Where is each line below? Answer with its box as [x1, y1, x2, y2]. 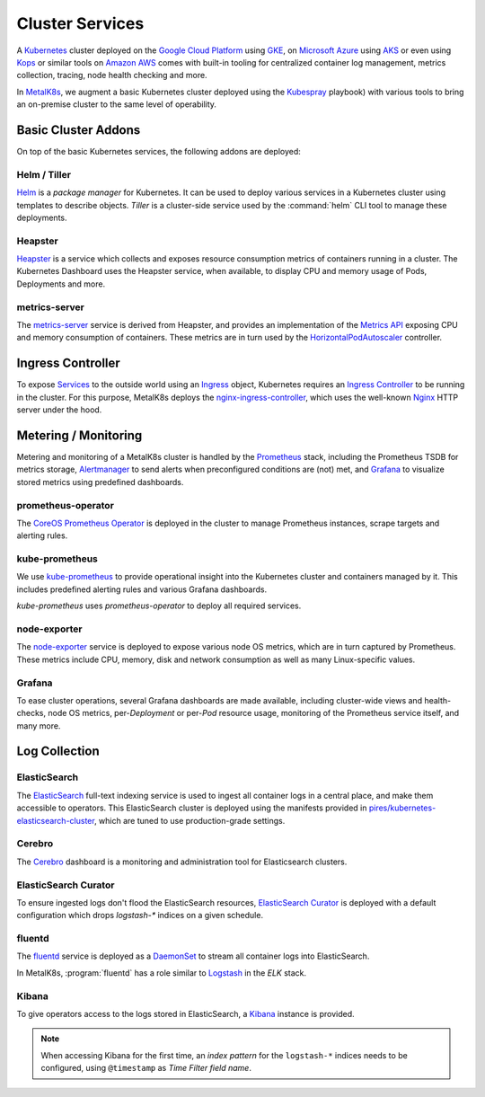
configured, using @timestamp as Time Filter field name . [40, 1063, 251, 1074]
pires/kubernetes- [368, 802, 436, 813]
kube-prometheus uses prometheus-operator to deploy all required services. [16, 600, 302, 611]
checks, [16, 708, 47, 719]
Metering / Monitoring [16, 428, 143, 443]
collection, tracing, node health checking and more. [16, 70, 207, 81]
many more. [16, 720, 61, 731]
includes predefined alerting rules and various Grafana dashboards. [16, 584, 268, 595]
